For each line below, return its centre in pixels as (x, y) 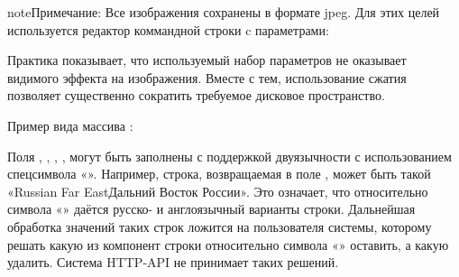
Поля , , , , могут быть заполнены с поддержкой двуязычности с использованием (229, 156)
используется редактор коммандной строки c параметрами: (168, 29)
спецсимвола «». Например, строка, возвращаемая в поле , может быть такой (219, 174)
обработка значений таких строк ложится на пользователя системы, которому (220, 226)
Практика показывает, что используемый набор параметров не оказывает (207, 60)
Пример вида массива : (70, 125)
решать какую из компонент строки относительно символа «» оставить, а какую (228, 244)
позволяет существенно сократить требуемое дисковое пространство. (196, 95)
